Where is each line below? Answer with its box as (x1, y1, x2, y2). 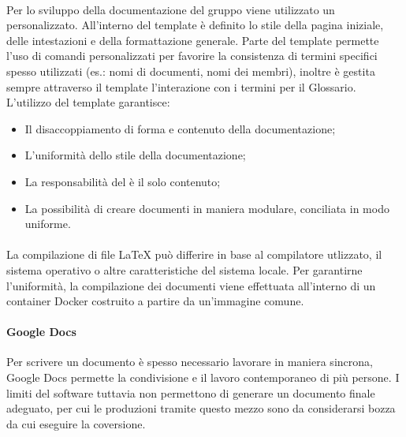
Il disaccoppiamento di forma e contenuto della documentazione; (24, 120, 336, 136)
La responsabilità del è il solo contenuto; (24, 173, 221, 189)
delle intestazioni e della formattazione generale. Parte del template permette (6, 32, 379, 48)
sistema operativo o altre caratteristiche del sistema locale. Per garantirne (6, 261, 363, 278)
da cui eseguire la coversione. (6, 415, 146, 431)
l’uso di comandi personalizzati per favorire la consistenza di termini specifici (6, 47, 378, 64)
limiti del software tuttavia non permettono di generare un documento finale (6, 384, 375, 401)
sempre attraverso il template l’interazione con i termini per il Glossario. (6, 78, 356, 95)
